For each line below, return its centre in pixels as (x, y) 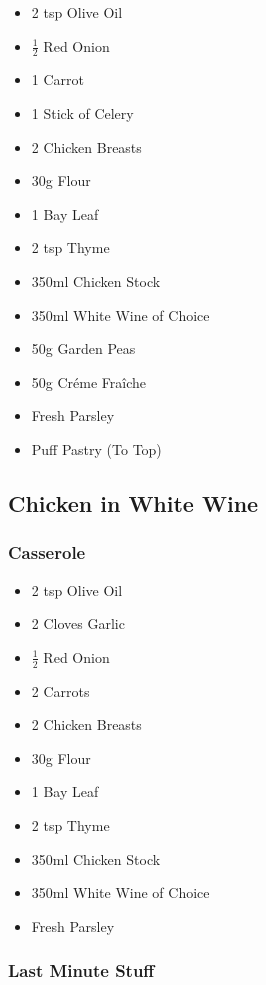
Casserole (47, 552)
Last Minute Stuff (81, 970)
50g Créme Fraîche (88, 381)
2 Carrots (60, 690)
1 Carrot (57, 79)
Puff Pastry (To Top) (96, 448)
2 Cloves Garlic (78, 623)
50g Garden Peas (83, 348)
